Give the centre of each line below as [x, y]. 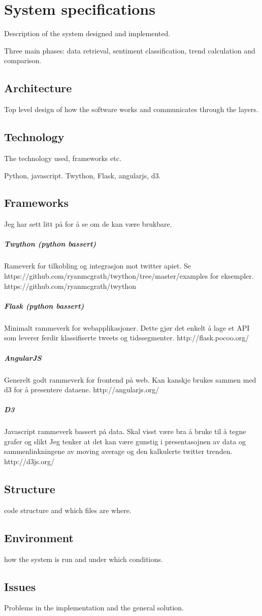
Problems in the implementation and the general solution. [94, 608]
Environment [39, 537]
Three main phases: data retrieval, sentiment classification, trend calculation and [130, 50]
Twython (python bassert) [50, 244]
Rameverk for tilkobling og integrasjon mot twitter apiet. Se [97, 266]
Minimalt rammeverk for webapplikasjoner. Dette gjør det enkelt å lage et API [127, 327]
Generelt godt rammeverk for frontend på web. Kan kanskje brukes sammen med [130, 379]
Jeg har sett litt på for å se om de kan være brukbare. [88, 224]
